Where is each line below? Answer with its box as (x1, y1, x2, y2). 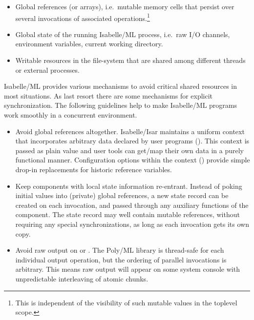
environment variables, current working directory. (15, 39, 163, 49)
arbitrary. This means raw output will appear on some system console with (15, 264, 240, 274)
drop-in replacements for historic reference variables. (15, 164, 172, 174)
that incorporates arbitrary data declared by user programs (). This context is (15, 136, 250, 146)
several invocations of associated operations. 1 (15, 11, 150, 23)
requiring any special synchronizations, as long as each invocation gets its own (15, 219, 249, 229)
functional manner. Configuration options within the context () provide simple (15, 155, 250, 165)
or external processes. (15, 64, 80, 75)
